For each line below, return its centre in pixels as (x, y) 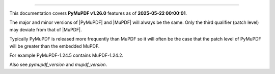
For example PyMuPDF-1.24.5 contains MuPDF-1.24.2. (66, 55)
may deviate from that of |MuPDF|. (46, 29)
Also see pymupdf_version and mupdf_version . (58, 65)
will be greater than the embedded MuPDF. (54, 46)
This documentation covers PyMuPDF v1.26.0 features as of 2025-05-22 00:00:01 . (98, 13)
